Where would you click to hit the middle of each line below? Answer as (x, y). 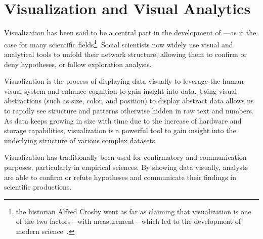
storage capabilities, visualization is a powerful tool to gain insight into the (120, 130)
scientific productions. (38, 187)
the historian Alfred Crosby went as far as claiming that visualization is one (134, 211)
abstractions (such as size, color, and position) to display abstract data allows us (129, 101)
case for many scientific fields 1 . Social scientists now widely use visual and (119, 43)
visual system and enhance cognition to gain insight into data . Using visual (121, 91)
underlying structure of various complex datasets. (81, 140)
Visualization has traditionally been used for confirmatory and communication (125, 157)
